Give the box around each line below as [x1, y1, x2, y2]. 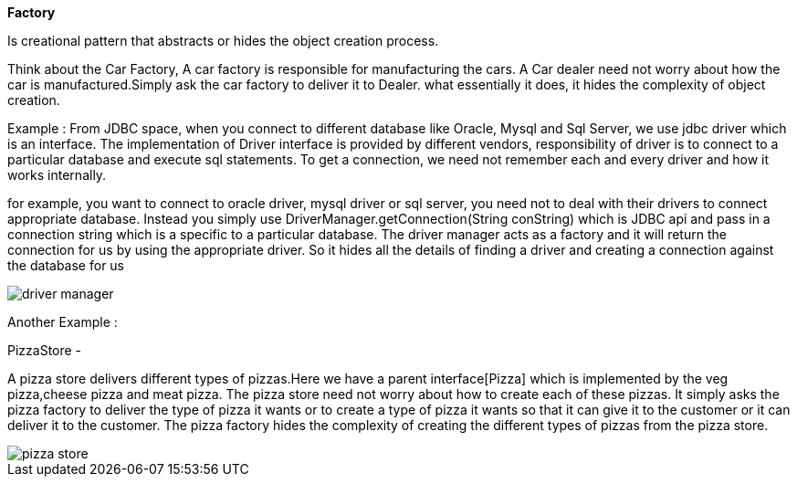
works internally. [7, 167, 107, 183]
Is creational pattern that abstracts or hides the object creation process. [7, 33, 439, 48]
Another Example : [7, 314, 118, 330]
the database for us [7, 258, 125, 273]
